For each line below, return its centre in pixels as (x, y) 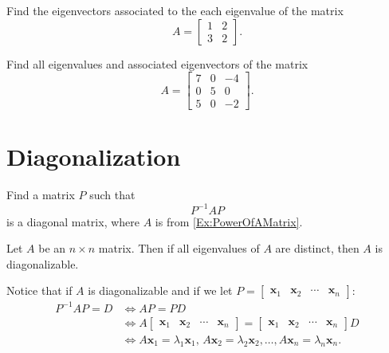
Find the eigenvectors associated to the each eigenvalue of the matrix (175, 10)
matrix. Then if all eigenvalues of (179, 248)
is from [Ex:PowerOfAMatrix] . (229, 221)
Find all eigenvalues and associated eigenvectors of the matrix (157, 63)
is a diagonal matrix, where (73, 221)
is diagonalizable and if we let (160, 290)
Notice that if (39, 290)
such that (112, 195)
